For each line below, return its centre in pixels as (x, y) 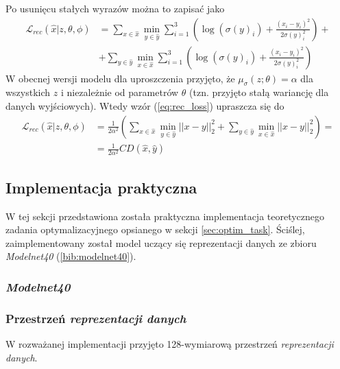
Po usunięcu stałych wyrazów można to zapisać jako (115, 8)
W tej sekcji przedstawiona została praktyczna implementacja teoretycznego (165, 216)
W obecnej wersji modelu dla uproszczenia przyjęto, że (120, 78)
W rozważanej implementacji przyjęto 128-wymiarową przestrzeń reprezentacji (170, 344)
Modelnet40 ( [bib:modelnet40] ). (71, 256)
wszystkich (28, 92)
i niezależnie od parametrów (120, 92)
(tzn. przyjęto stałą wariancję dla (259, 92)
